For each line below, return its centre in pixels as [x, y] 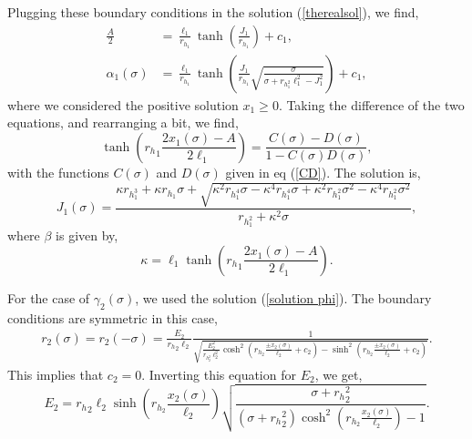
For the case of [49, 297]
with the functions [58, 172]
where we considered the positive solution [123, 104]
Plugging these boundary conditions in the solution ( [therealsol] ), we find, [213, 12]
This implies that [56, 374]
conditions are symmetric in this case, [113, 317]
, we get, [339, 374]
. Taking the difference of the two [371, 104]
